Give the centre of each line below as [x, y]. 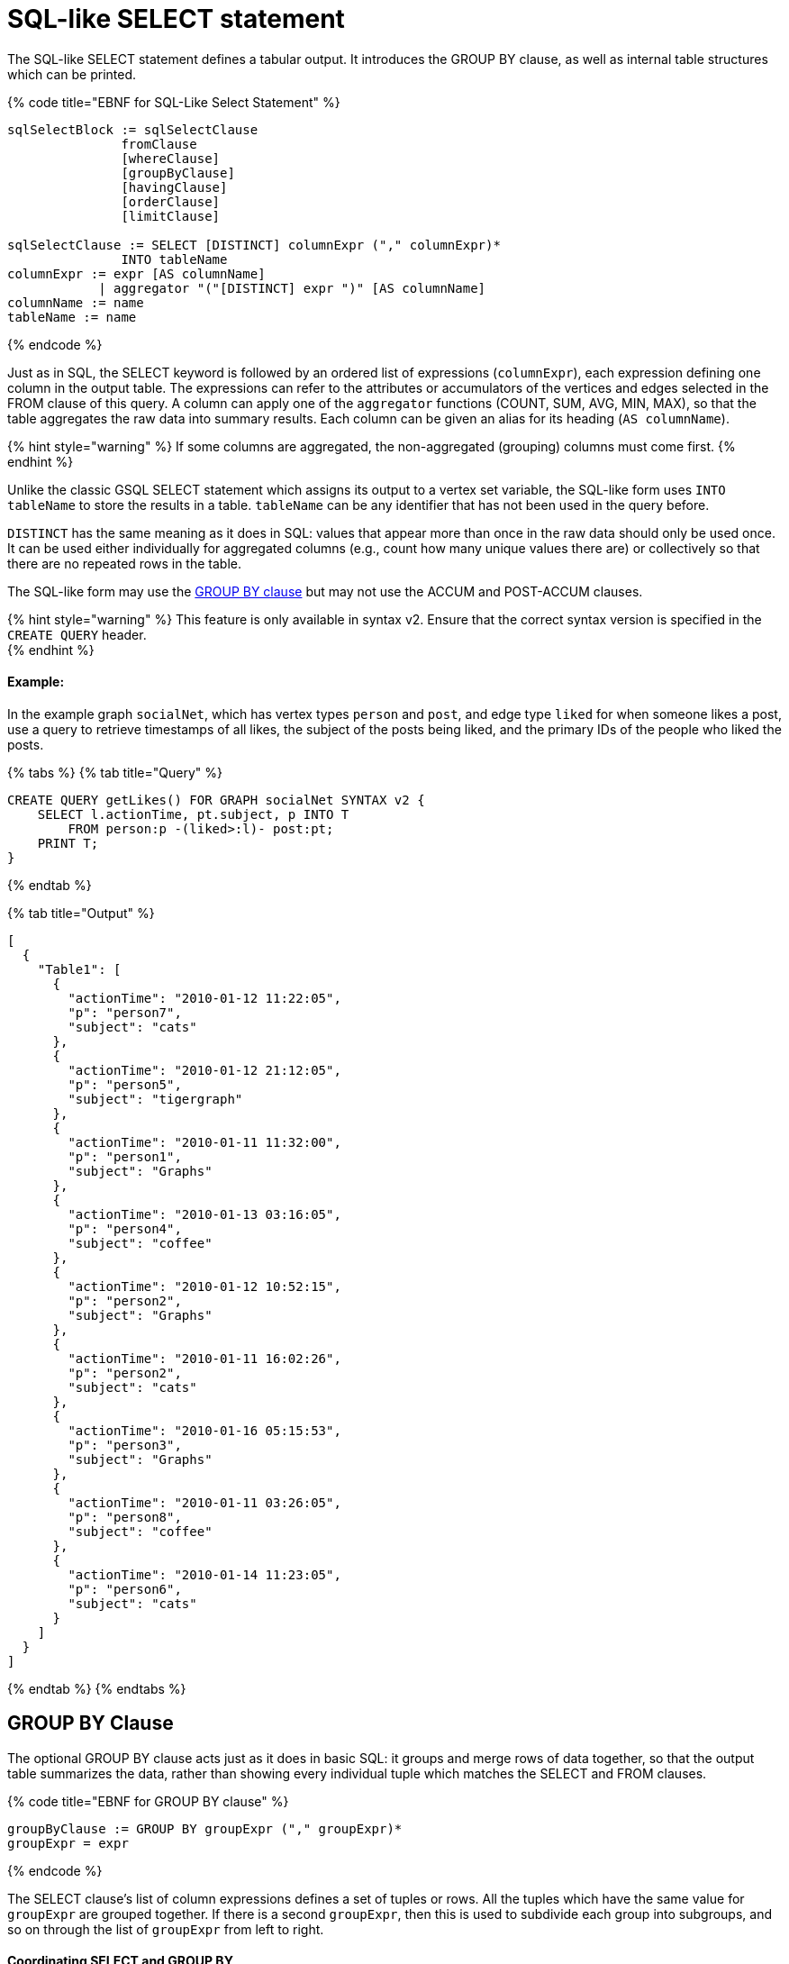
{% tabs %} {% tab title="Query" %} [115, 772]
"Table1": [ [79, 969]
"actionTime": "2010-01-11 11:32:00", [204, 1142]
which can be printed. [72, 74]
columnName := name [76, 302]
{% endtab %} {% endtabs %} [97, 1688]
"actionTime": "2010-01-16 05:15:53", [204, 1430]
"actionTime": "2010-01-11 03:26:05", [204, 1502]
